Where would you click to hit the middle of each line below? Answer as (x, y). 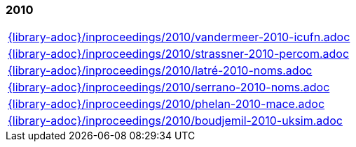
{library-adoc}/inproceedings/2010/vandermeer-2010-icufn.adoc (179, 37)
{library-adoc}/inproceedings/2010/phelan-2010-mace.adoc (166, 104)
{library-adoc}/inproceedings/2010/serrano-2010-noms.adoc (169, 87)
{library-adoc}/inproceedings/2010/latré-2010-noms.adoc (160, 71)
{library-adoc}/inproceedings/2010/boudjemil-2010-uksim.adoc (175, 121)
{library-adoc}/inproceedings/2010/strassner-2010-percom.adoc (179, 54)
